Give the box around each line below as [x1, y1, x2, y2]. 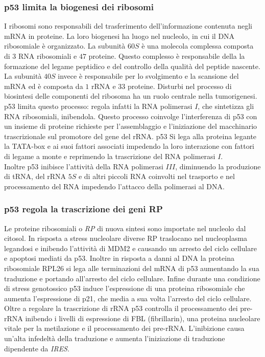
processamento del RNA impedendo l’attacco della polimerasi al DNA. [4, 181, 225, 191]
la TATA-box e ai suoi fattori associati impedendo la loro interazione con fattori [4, 141, 255, 151]
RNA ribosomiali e [18, 51, 77, 61]
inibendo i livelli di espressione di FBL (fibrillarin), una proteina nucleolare [25, 313, 260, 323]
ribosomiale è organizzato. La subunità [4, 40, 126, 51]
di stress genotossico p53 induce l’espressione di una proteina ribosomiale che [4, 283, 245, 294]
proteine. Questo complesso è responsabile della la [88, 51, 245, 61]
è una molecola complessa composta [141, 40, 254, 51]
